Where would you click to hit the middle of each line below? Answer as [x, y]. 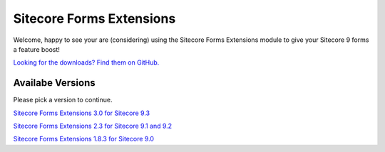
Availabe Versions [54, 83]
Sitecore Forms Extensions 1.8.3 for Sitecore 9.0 [84, 139]
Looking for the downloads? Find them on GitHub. [86, 63]
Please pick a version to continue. [63, 100]
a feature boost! [37, 49]
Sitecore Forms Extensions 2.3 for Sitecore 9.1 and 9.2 [93, 126]
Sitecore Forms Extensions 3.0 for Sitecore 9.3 [81, 113]
